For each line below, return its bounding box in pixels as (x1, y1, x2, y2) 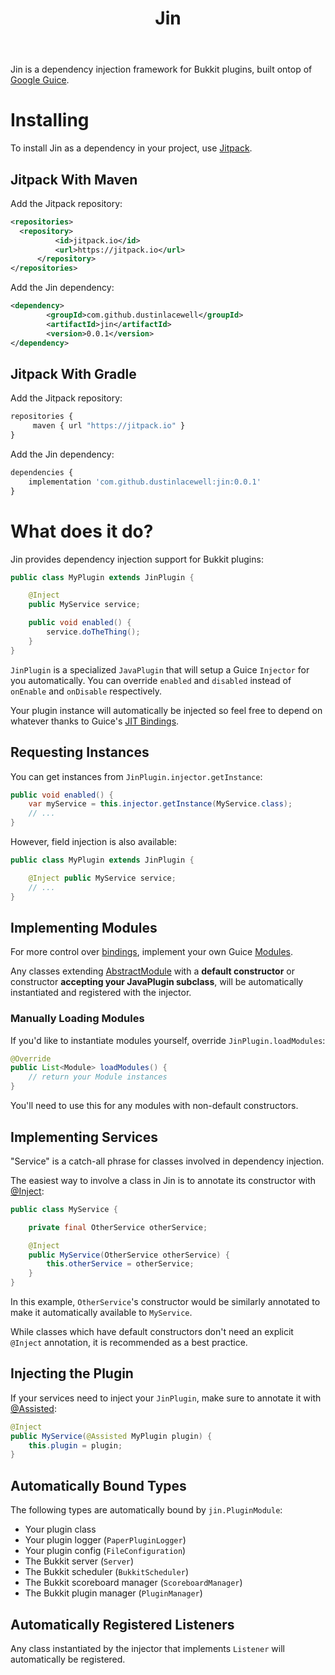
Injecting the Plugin (10, 1365, 134, 1382)
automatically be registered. (10, 1653, 126, 1665)
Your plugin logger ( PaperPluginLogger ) (24, 1534, 187, 1546)
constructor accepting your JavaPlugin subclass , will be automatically (10, 976, 304, 988)
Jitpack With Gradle (10, 365, 137, 382)
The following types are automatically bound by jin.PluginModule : (10, 1504, 283, 1516)
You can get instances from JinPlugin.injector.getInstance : (10, 770, 263, 782)
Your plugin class (24, 1523, 97, 1536)
